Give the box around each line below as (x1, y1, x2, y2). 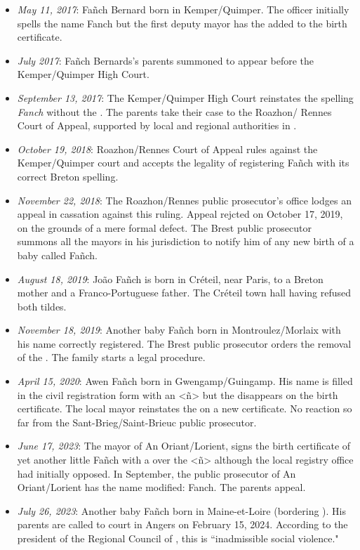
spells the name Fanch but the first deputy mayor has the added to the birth (17, 15, 347, 30)
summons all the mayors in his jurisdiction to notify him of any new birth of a (17, 234, 354, 249)
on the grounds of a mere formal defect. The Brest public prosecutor (17, 220, 312, 235)
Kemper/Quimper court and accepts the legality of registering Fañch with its (17, 155, 349, 170)
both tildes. (17, 299, 67, 313)
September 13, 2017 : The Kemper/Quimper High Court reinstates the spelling (17, 90, 354, 105)
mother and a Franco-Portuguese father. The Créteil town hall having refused (17, 285, 352, 300)
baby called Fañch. (17, 247, 98, 262)
